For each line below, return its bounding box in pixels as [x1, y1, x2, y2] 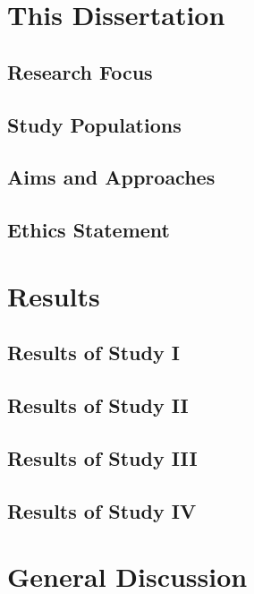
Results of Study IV [7, 496, 197, 524]
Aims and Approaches [7, 163, 216, 191]
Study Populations [7, 110, 182, 138]
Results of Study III [7, 443, 198, 471]
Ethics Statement [7, 216, 171, 244]
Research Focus [7, 57, 153, 85]
